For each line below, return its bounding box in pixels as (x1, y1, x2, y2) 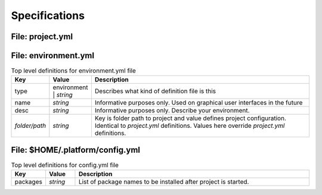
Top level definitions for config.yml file (11, 161, 119, 169)
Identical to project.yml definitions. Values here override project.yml (94, 122, 285, 130)
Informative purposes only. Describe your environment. (94, 106, 250, 115)
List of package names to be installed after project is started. (78, 178, 249, 186)
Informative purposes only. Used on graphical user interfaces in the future (94, 99, 303, 107)
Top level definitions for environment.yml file (11, 67, 137, 75)
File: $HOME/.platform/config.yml (11, 144, 140, 155)
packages (14, 178, 43, 186)
